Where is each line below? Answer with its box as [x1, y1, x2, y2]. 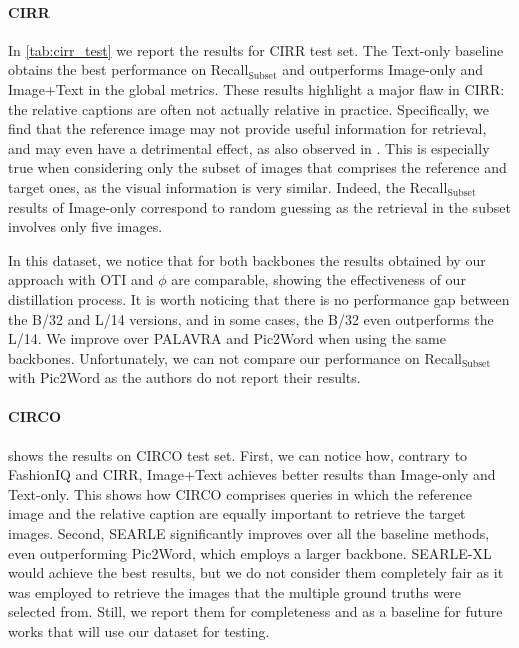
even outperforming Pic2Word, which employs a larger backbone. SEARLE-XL [8, 542, 492, 563]
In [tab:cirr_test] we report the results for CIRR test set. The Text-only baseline [8, 39, 504, 60]
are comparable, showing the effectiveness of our [171, 269, 466, 290]
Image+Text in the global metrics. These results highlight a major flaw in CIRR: [8, 78, 505, 99]
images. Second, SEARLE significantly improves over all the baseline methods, [8, 523, 490, 544]
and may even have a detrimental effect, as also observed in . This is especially [8, 137, 490, 158]
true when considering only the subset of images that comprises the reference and [8, 157, 507, 178]
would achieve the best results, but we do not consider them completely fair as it [8, 562, 504, 583]
